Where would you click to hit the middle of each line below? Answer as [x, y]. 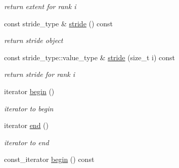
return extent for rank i [40, 6]
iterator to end [27, 142]
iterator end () [26, 125]
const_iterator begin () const [49, 159]
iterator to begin [29, 108]
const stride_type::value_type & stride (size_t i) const [90, 57]
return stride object [34, 40]
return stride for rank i [40, 74]
